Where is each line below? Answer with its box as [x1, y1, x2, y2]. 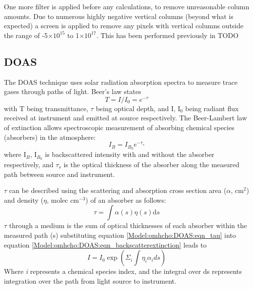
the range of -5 [4, 30, 48, 40]
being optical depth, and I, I [96, 103, 180, 113]
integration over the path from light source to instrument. [4, 275, 176, 286]
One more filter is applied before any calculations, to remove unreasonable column [4, 1, 250, 11]
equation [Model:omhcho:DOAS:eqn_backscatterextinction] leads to [4, 239, 207, 250]
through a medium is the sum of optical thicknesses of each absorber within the [9, 220, 247, 231]
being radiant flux [185, 103, 239, 113]
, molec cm [46, 194, 79, 205]
